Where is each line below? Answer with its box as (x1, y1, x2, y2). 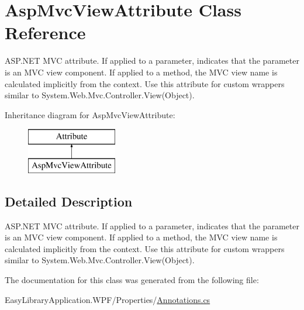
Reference (5, 20, 86, 44)
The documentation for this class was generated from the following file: (5, 274, 259, 286)
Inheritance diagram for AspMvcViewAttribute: (5, 108, 175, 120)
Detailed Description (5, 192, 133, 210)
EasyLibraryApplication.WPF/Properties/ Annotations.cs (5, 293, 210, 305)
